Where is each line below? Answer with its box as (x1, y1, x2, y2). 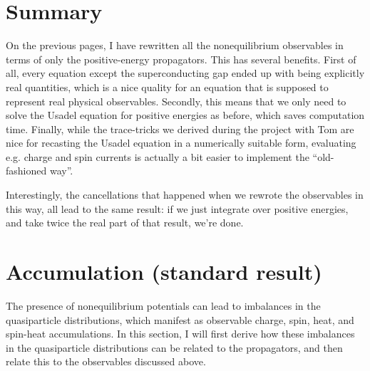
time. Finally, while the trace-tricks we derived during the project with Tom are (6, 121, 354, 136)
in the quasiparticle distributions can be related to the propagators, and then (6, 340, 343, 355)
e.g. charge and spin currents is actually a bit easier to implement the (6, 149, 309, 164)
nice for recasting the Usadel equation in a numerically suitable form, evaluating (6, 135, 356, 150)
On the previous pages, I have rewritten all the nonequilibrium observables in (6, 38, 344, 53)
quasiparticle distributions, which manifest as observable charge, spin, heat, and (6, 312, 354, 327)
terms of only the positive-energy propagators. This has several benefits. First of (6, 51, 356, 66)
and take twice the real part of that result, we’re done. (6, 215, 244, 230)
